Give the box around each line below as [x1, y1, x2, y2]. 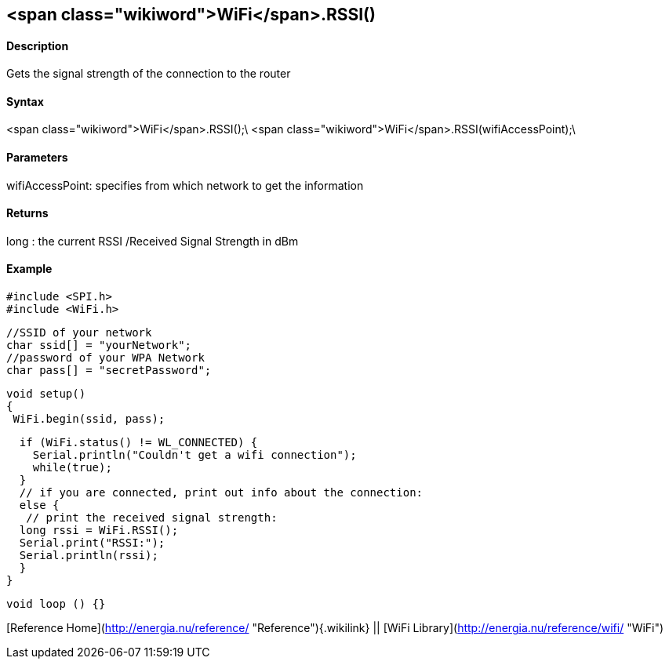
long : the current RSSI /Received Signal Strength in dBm [6, 234, 299, 248]
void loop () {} [6, 598, 106, 611]
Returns [6, 206, 49, 220]
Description [6, 38, 69, 53]
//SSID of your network [6, 326, 152, 340]
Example [6, 262, 53, 276]
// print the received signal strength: [26, 511, 278, 525]
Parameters [6, 151, 68, 165]
